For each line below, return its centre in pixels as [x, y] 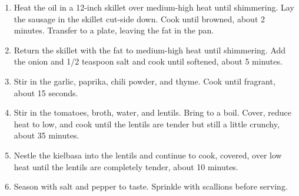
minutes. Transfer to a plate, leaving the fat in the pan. [114, 30]
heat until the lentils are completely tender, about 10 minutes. [126, 166]
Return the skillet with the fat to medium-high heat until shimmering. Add [150, 50]
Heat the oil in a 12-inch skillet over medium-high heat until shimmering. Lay [154, 7]
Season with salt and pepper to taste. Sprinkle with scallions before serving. [151, 186]
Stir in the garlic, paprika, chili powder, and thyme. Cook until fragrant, [144, 81]
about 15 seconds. [46, 92]
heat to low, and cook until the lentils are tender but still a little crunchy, [147, 124]
